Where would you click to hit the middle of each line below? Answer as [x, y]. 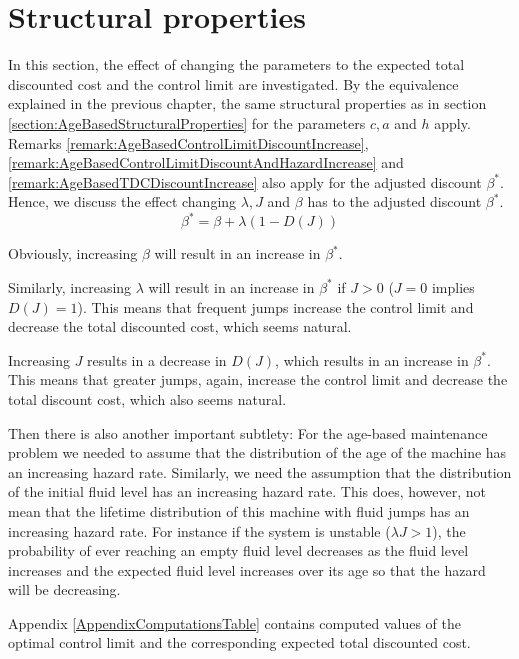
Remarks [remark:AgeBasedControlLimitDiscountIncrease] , [188, 142]
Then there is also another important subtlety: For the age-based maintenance [248, 432]
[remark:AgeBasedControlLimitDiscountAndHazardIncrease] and [206, 162]
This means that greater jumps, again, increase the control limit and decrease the [258, 379]
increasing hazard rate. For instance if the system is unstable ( [199, 530]
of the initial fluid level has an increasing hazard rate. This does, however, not [247, 491]
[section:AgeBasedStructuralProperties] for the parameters [187, 122]
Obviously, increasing [73, 253]
